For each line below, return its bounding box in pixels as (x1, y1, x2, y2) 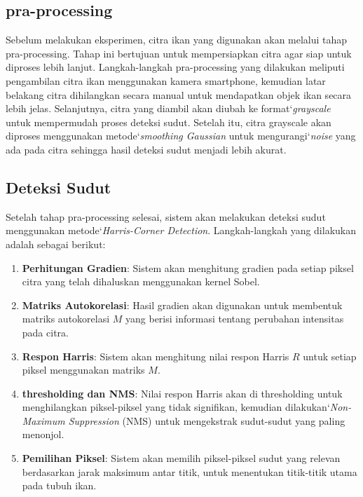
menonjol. (22, 427, 64, 442)
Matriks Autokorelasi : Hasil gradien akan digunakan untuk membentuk (22, 297, 343, 312)
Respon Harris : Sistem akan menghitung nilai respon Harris (22, 348, 289, 363)
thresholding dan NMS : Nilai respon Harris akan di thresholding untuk (22, 386, 343, 400)
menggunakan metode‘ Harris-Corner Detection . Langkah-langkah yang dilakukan (6, 223, 357, 238)
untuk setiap (303, 348, 357, 363)
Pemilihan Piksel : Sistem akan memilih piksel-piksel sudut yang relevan (22, 451, 341, 465)
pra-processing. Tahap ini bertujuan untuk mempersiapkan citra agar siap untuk (6, 46, 352, 60)
